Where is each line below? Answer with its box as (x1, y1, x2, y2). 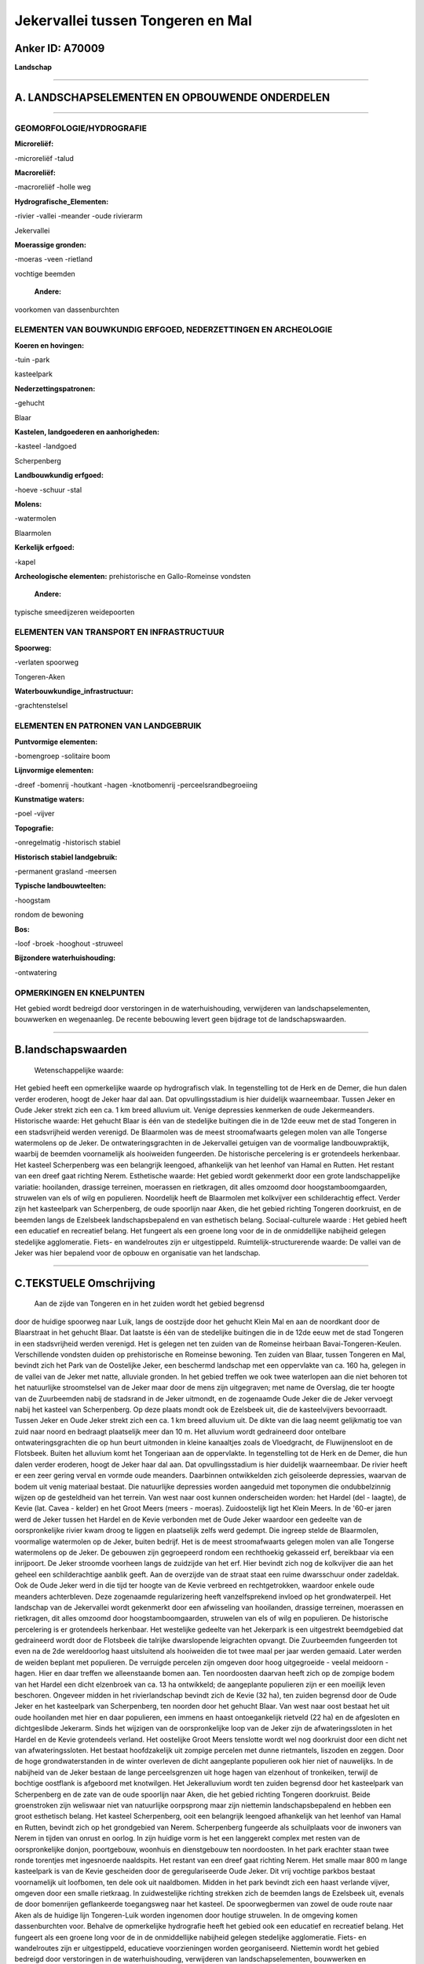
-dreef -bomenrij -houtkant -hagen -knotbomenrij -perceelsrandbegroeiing (14, 780, 258, 790)
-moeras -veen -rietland (14, 255, 93, 264)
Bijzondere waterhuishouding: (14, 953, 116, 962)
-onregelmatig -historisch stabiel (14, 837, 121, 848)
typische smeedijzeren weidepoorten (14, 607, 135, 617)
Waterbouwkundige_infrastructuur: (14, 687, 133, 695)
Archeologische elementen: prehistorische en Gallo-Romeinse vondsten (14, 571, 251, 581)
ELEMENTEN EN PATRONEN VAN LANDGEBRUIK (14, 720, 202, 731)
